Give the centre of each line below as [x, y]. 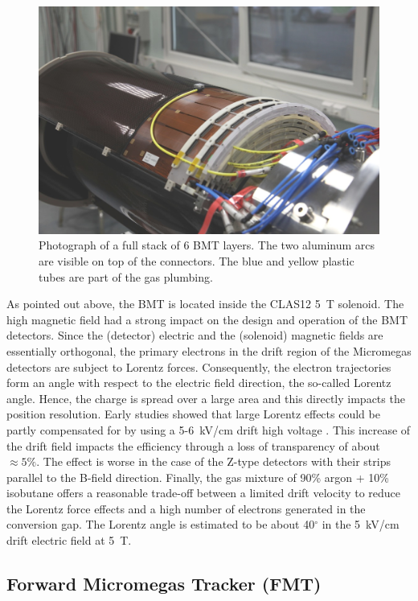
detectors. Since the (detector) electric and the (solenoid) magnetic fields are [195, 335]
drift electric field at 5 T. [69, 540]
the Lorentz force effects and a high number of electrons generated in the [186, 508]
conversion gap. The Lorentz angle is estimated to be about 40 [161, 524]
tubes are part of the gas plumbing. [126, 276]
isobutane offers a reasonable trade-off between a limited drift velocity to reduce [203, 493]
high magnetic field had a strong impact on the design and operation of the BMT [207, 319]
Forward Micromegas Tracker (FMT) [164, 584]
